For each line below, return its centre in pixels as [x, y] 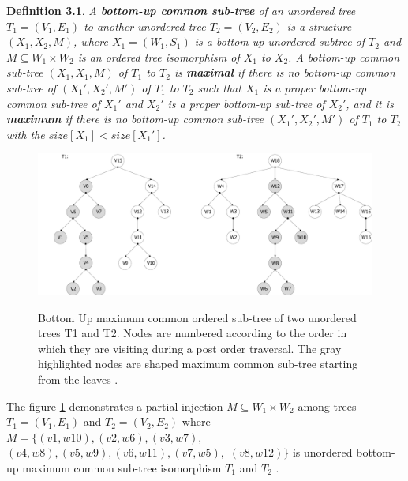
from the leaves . [78, 380]
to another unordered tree [145, 26]
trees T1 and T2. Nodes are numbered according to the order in [193, 333]
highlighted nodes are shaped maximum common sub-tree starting [198, 364]
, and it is [370, 103]
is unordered [322, 452]
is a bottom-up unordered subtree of [280, 41]
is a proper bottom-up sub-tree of [246, 103]
